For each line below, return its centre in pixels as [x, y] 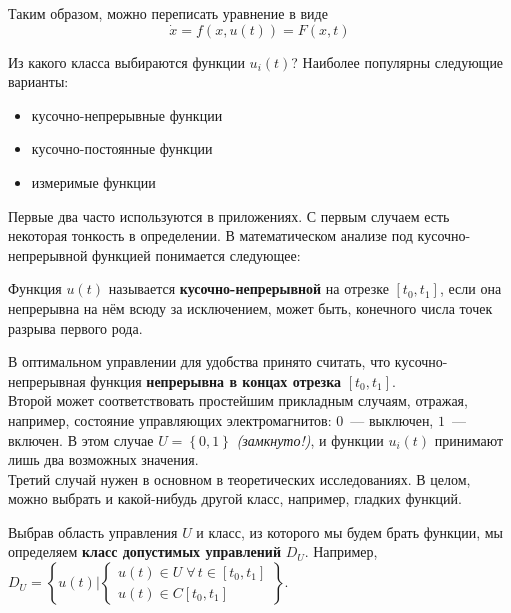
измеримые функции [93, 181]
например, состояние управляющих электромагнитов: [170, 419]
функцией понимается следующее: [196, 254]
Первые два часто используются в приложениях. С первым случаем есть [229, 215]
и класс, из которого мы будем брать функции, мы [350, 531]
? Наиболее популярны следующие [397, 61]
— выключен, [392, 419]
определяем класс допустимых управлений [144, 551]
